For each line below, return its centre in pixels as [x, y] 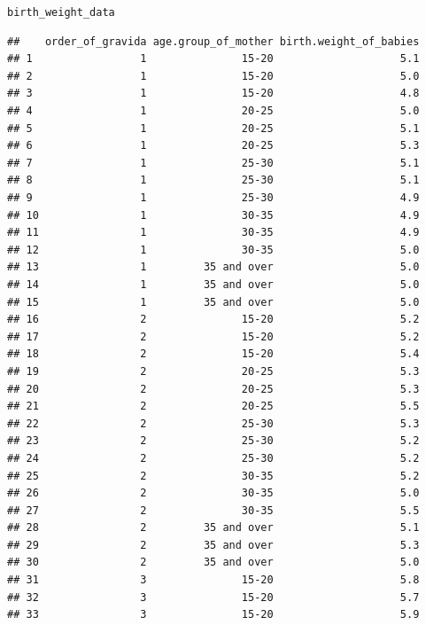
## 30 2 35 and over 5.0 [213, 562]
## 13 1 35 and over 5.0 [213, 267]
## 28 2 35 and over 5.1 [213, 528]
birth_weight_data [61, 12]
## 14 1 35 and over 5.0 [213, 284]
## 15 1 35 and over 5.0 [213, 302]
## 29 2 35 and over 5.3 [213, 545]
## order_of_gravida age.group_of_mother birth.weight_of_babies [213, 41]
